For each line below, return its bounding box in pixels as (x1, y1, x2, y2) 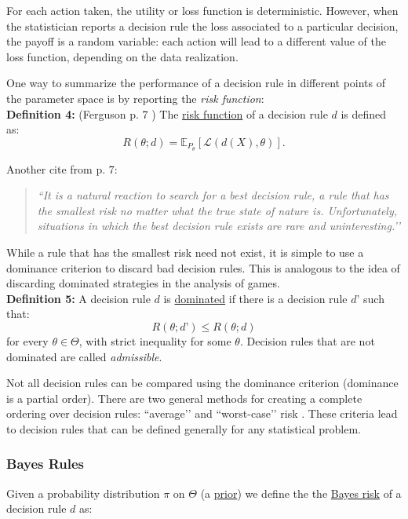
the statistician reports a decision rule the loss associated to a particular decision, (6, 17, 399, 34)
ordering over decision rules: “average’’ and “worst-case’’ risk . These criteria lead (6, 405, 398, 422)
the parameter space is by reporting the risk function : (6, 90, 264, 106)
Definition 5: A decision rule (6, 290, 151, 306)
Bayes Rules (6, 454, 85, 473)
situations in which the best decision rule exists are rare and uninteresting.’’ (37, 217, 401, 234)
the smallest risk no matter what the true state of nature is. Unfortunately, (37, 202, 398, 218)
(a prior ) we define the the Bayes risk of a (200, 484, 402, 501)
